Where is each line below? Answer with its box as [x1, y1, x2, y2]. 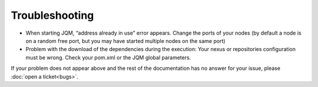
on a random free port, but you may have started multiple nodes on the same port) [25, 37, 226, 44]
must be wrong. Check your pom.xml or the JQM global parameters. [25, 53, 191, 61]
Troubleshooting [11, 9, 94, 22]
